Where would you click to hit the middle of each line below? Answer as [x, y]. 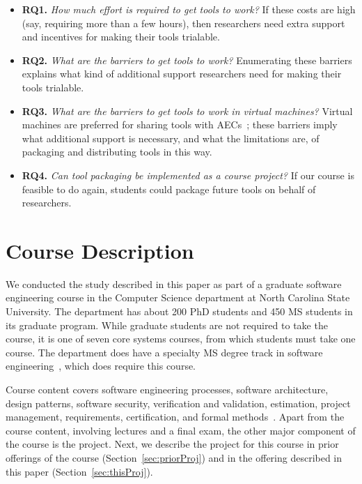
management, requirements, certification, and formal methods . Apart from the [175, 417]
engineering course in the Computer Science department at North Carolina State [178, 297]
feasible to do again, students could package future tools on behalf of [169, 189]
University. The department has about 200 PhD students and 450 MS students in [179, 311]
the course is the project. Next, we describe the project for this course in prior [172, 444]
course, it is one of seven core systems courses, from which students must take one [181, 339]
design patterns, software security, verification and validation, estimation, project [178, 403]
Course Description [100, 250]
